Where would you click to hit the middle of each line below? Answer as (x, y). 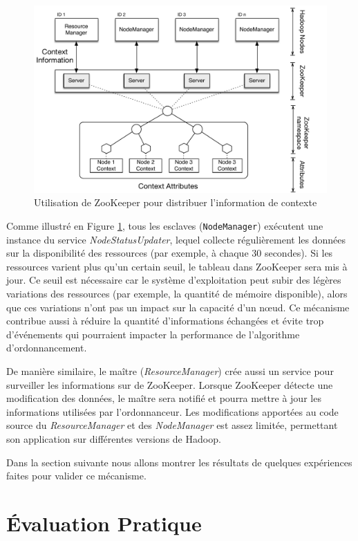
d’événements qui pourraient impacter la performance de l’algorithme (153, 334)
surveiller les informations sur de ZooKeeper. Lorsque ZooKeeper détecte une (170, 384)
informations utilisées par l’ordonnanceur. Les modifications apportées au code (172, 411)
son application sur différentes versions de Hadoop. (114, 438)
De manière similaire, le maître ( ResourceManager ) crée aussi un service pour (170, 370)
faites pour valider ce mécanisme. (76, 476)
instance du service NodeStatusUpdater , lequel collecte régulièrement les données (176, 239)
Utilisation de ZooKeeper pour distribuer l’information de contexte (176, 202)
